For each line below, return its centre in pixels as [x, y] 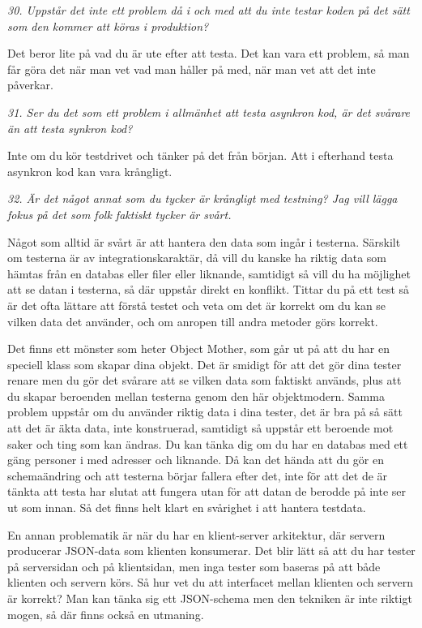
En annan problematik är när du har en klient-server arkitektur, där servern [196, 534]
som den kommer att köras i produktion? [108, 26]
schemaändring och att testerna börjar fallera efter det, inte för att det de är [198, 475]
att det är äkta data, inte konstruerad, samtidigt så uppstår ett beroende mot [200, 428]
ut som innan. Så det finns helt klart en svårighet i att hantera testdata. [187, 508]
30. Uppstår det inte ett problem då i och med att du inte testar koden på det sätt [209, 10]
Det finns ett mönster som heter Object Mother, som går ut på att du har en [199, 348]
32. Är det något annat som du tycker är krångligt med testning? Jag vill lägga [202, 198]
